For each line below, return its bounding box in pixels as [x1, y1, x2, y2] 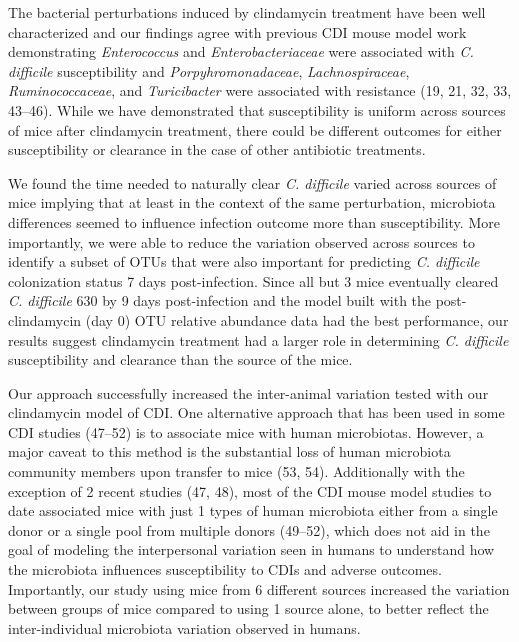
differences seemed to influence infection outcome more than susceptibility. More [8, 211, 500, 232]
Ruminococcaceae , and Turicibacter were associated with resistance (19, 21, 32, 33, [8, 80, 512, 101]
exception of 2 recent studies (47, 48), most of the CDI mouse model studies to [8, 480, 492, 501]
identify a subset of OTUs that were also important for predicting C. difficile [8, 251, 480, 272]
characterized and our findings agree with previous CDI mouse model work [8, 21, 467, 42]
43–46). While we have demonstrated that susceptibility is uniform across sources [8, 99, 506, 120]
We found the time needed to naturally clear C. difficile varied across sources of [8, 172, 497, 193]
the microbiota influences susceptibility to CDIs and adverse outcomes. [8, 559, 442, 580]
